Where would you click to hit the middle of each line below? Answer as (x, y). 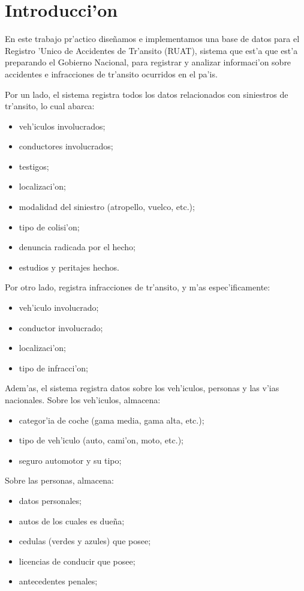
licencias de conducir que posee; (77, 561)
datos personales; (50, 500)
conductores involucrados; (66, 146)
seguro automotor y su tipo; (70, 460)
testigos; (34, 166)
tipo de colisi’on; (49, 226)
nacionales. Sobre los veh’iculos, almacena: (83, 400)
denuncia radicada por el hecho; (77, 247)
